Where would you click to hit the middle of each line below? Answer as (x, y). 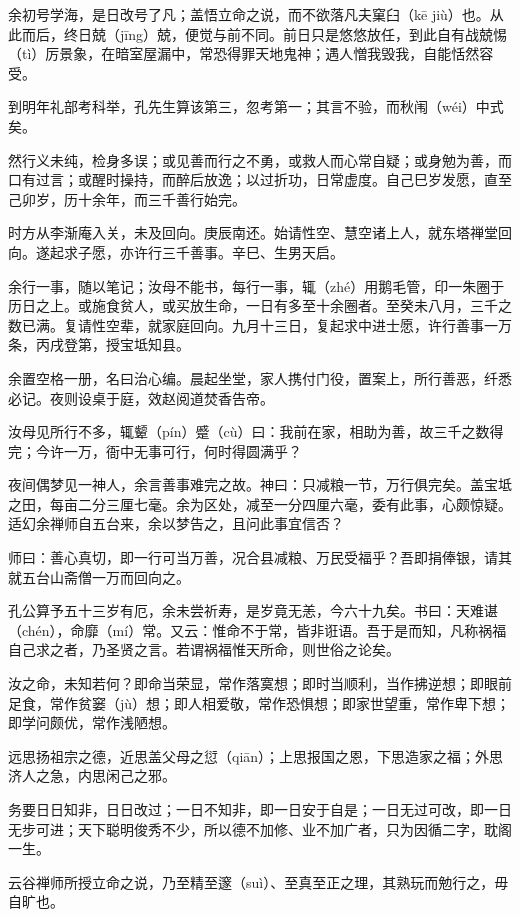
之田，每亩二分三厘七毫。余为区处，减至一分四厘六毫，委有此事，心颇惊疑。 (260, 503)
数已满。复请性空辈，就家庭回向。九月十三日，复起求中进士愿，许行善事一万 (260, 324)
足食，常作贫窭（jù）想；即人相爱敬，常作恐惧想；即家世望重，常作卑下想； (259, 702)
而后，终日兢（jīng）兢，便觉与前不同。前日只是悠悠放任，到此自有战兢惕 (264, 33)
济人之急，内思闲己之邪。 (92, 775)
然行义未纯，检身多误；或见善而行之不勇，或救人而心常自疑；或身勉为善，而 (260, 159)
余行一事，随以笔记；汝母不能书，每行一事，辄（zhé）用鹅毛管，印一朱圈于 (256, 285)
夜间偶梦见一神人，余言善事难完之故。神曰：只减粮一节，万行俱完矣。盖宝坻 (260, 484)
